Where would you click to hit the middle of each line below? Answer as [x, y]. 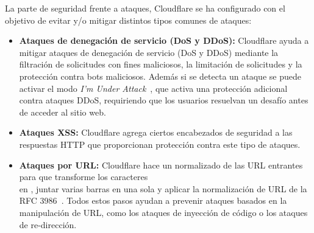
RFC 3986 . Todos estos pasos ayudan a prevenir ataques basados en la [153, 200]
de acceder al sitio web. [62, 112]
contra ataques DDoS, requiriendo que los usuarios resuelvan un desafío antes [164, 100]
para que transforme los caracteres [84, 177]
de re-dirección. [48, 224]
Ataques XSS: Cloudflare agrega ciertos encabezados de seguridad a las [156, 132]
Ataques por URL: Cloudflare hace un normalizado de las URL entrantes [161, 165]
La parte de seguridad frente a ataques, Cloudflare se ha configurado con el [145, 8]
